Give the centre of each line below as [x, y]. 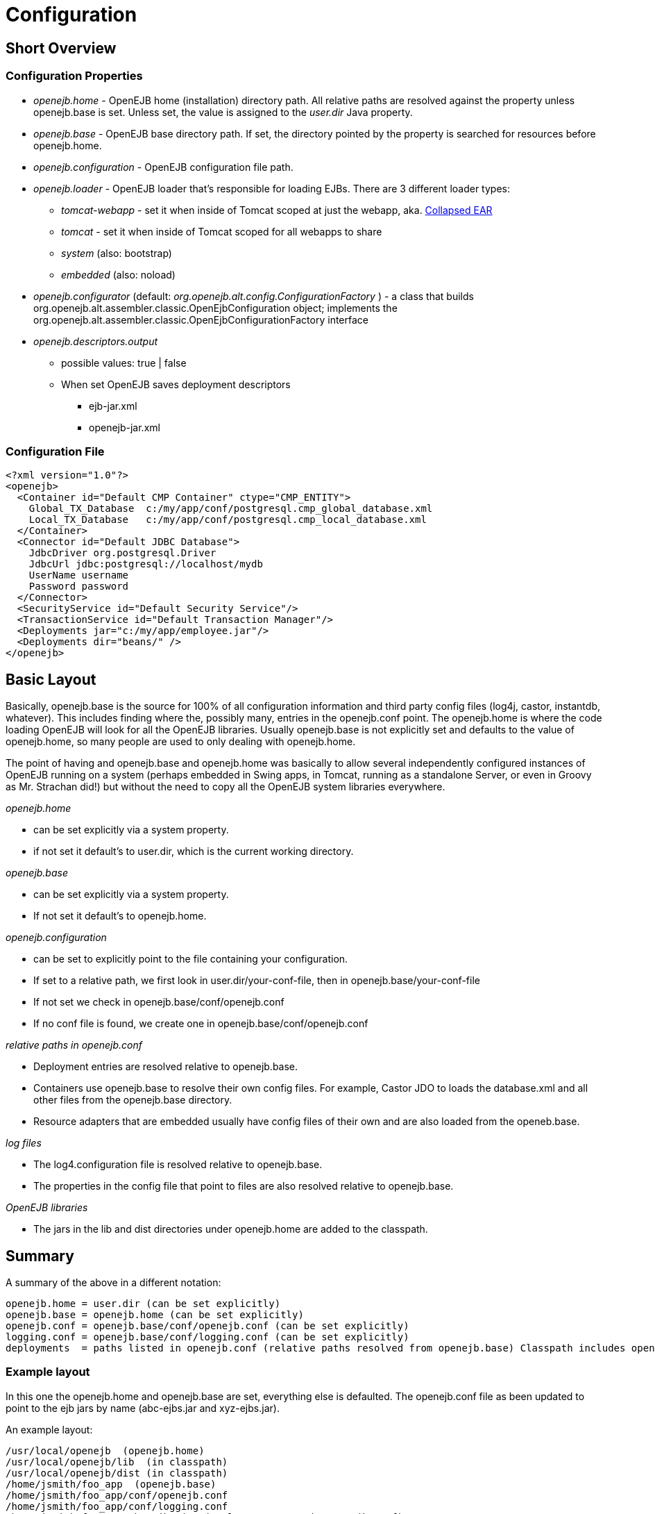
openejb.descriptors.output [96, 341]
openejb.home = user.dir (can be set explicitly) [143, 1303]
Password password [79, 587]
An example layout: [49, 1429]
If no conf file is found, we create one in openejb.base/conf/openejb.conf [201, 1024]
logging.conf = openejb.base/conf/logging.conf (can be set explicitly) [207, 1337]
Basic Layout [51, 679]
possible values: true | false [124, 363]
